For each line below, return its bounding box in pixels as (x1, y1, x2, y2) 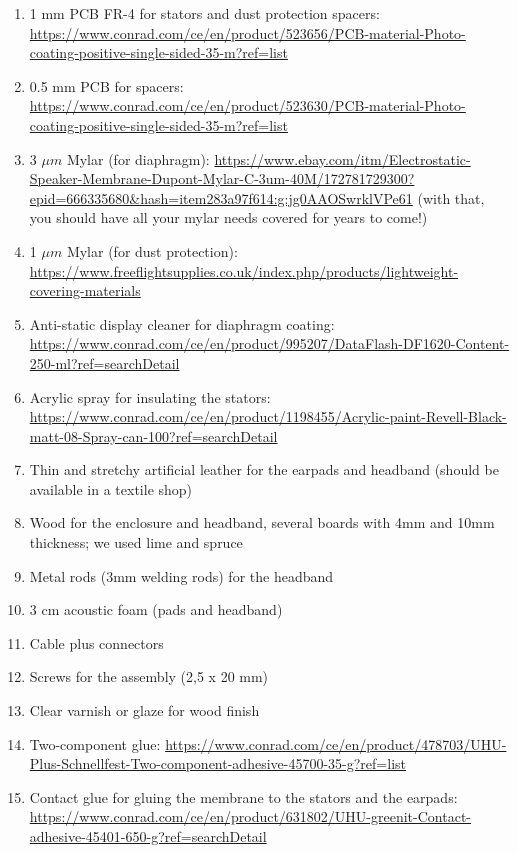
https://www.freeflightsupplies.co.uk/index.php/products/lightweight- (29, 260, 459, 281)
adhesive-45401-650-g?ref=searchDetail (29, 826, 267, 846)
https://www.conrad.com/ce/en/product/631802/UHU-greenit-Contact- (29, 806, 471, 827)
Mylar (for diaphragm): (66, 148, 210, 169)
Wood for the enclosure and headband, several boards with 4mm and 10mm (29, 512, 495, 533)
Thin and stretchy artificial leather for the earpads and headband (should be (29, 459, 499, 480)
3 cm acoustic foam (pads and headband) (29, 599, 283, 620)
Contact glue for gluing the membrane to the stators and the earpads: (29, 786, 458, 807)
